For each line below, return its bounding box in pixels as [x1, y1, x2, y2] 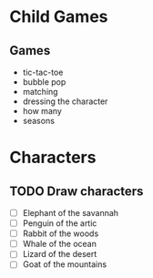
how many [22, 106, 62, 116]
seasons [22, 116, 55, 126]
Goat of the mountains [22, 259, 107, 270]
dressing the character [22, 96, 108, 107]
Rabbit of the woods [22, 228, 99, 239]
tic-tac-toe [22, 67, 64, 77]
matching [22, 87, 58, 97]
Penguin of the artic [22, 218, 97, 229]
